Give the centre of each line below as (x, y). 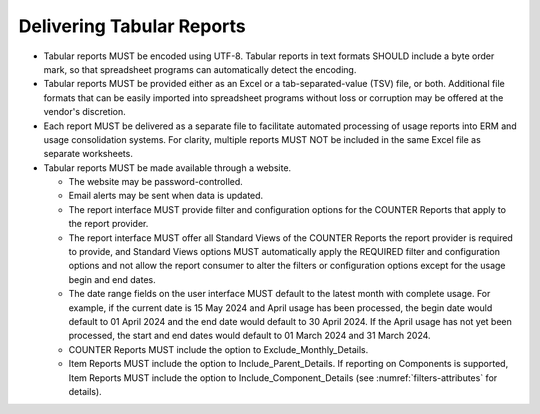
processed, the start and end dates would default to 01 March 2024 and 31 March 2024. (249, 336)
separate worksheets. (88, 154)
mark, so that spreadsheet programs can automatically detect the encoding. (200, 69)
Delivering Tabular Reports (132, 26)
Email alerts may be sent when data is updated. (166, 196)
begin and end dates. (112, 279)
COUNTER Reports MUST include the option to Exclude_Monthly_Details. (218, 349)
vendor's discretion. (85, 112)
